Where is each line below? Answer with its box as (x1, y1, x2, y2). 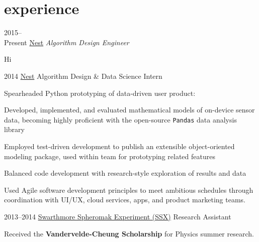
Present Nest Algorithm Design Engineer (4, 37, 129, 47)
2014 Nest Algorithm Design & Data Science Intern (4, 70, 162, 81)
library (4, 124, 25, 135)
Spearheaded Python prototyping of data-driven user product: (4, 87, 196, 98)
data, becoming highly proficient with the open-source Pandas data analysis (4, 114, 237, 125)
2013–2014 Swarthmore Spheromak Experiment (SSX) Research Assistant (4, 211, 231, 221)
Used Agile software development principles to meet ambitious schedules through (4, 184, 253, 195)
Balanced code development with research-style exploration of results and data (4, 168, 246, 178)
